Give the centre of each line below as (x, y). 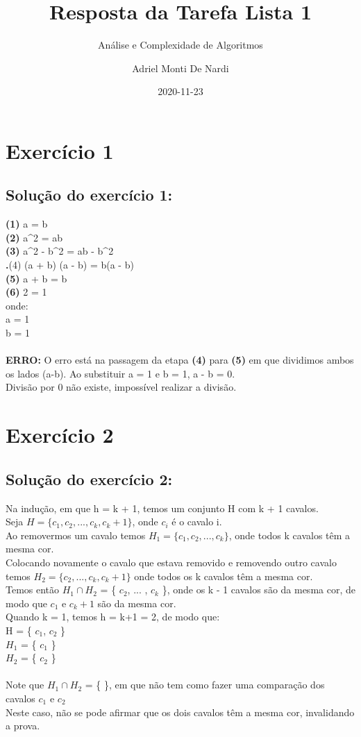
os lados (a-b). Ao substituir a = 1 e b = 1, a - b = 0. (120, 373)
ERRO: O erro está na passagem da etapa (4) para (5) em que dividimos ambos (180, 360)
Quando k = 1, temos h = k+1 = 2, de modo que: (113, 617)
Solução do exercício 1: (89, 195)
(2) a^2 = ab (34, 237)
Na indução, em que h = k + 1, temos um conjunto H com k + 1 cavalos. (162, 508)
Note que (25, 685)
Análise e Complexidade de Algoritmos (180, 45)
